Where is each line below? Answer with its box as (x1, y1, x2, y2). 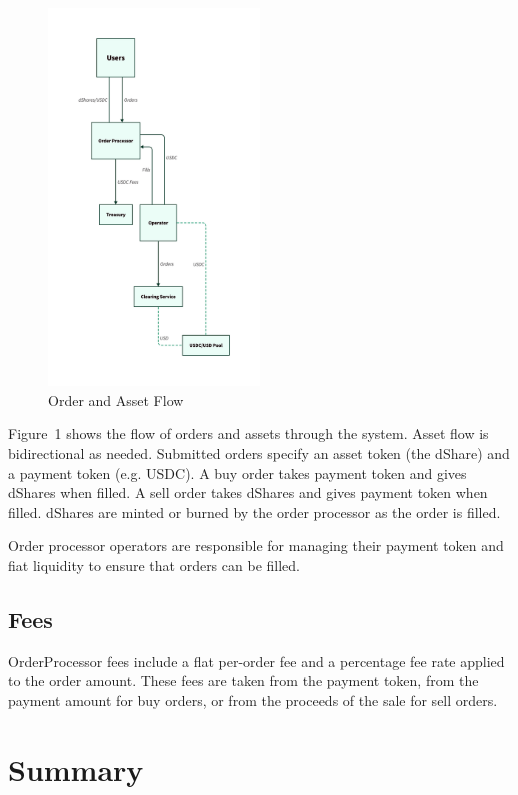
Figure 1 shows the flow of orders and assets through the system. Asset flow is (8, 423, 489, 444)
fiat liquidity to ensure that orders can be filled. (8, 554, 300, 575)
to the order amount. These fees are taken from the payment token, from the (8, 670, 479, 691)
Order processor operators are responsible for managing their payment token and (8, 535, 504, 556)
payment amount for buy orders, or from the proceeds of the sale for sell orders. (8, 689, 498, 710)
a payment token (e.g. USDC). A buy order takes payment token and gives (8, 462, 467, 483)
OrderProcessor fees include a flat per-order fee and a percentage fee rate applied (8, 650, 505, 671)
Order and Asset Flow (48, 389, 184, 410)
